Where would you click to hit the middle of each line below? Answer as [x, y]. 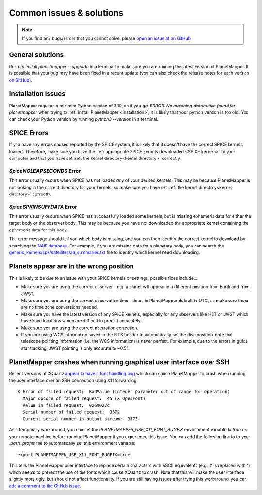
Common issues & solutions [66, 13]
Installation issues [37, 94]
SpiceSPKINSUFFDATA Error [43, 207]
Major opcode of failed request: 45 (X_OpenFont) [84, 398]
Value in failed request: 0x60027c [66, 405]
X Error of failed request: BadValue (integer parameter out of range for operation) [124, 392]
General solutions [36, 55]
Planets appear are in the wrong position [72, 266]
